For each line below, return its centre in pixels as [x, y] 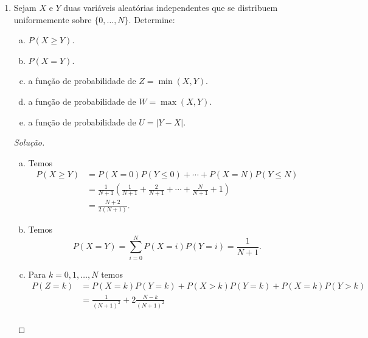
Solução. [29, 142]
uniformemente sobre [53, 19]
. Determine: [152, 19]
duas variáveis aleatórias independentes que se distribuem [171, 7]
